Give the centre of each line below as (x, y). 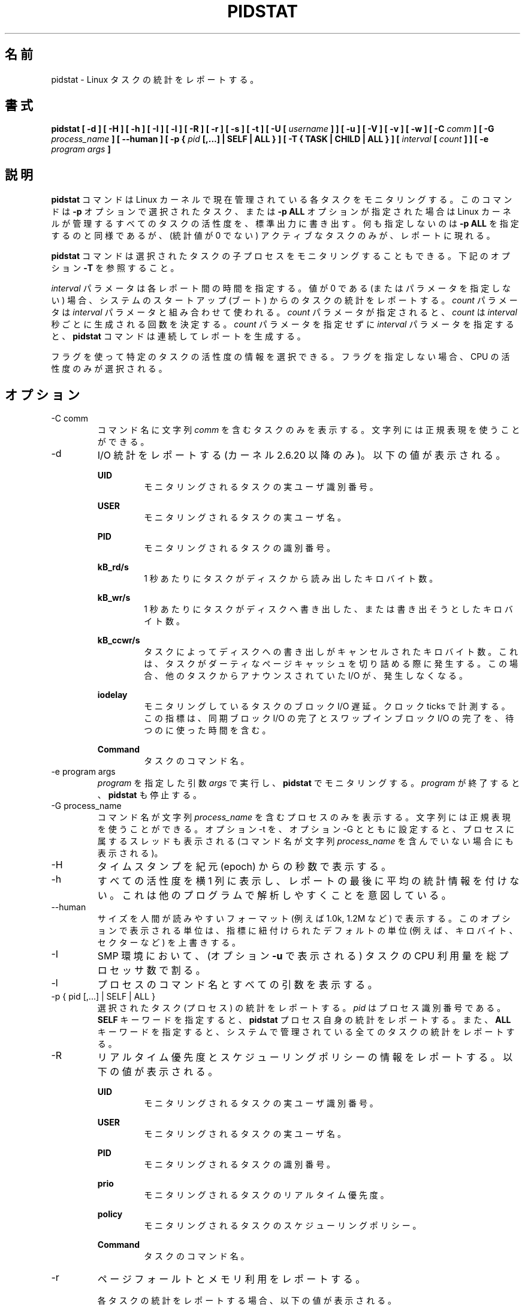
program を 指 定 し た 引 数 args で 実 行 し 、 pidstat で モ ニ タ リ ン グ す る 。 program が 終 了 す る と (309, 783)
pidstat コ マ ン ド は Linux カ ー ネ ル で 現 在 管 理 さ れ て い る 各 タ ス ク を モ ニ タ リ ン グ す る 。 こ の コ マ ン (282, 200)
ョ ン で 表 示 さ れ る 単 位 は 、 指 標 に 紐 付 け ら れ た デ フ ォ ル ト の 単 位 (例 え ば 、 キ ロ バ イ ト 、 (307, 931)
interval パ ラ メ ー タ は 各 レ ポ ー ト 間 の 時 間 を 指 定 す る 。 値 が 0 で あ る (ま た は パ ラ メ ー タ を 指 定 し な (281, 288)
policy (110, 1214)
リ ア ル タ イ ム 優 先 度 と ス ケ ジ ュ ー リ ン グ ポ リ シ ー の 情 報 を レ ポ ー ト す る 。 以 (305, 1057)
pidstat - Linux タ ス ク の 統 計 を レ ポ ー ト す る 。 (155, 79)
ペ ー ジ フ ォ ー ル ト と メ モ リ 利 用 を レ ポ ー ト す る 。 (231, 1279)
